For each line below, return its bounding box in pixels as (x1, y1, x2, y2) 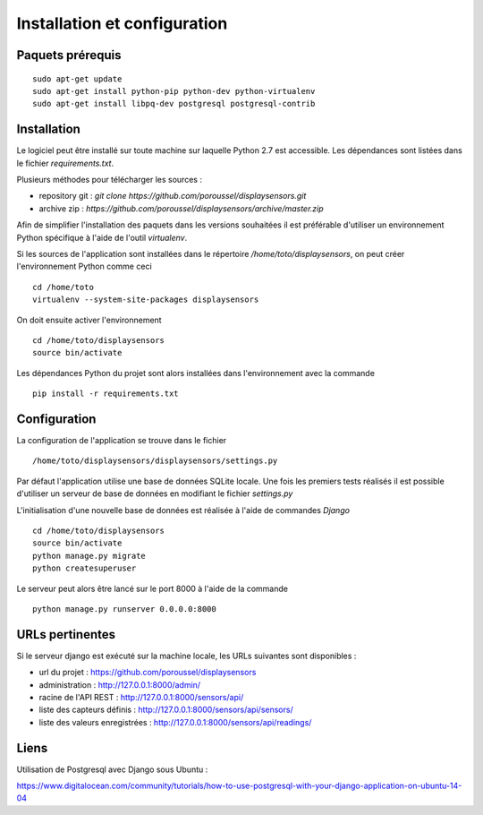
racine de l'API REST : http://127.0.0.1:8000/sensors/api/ (38, 692, 244, 702)
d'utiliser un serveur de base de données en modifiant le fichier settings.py (16, 488, 293, 499)
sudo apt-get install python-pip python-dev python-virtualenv (32, 86, 316, 96)
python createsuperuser (32, 563, 137, 573)
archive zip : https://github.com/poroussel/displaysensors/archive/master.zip (38, 202, 324, 214)
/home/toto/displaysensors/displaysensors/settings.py (32, 456, 278, 466)
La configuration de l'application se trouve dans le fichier (16, 435, 227, 446)
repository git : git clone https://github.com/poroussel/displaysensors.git (38, 191, 307, 202)
